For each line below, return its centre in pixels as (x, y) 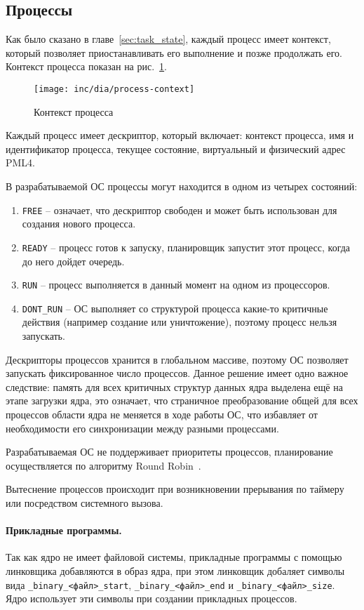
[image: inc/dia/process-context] (114, 89)
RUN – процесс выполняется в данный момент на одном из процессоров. (176, 285)
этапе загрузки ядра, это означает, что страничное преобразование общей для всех (182, 400)
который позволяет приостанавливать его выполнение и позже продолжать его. (174, 52)
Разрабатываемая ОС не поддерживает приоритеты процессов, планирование (169, 452)
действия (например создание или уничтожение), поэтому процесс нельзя (180, 322)
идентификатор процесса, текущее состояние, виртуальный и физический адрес (176, 148)
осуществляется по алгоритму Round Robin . (103, 465)
